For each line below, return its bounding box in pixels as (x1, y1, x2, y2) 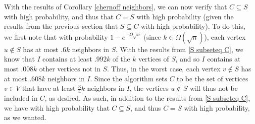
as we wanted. (4, 112, 47, 123)
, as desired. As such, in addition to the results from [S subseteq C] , (45, 92, 250, 103)
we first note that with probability (4, 31, 108, 42)
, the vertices (129, 83, 169, 93)
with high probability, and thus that (4, 11, 114, 21)
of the (112, 54, 130, 64)
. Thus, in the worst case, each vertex (107, 63, 221, 73)
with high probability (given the (136, 11, 234, 21)
